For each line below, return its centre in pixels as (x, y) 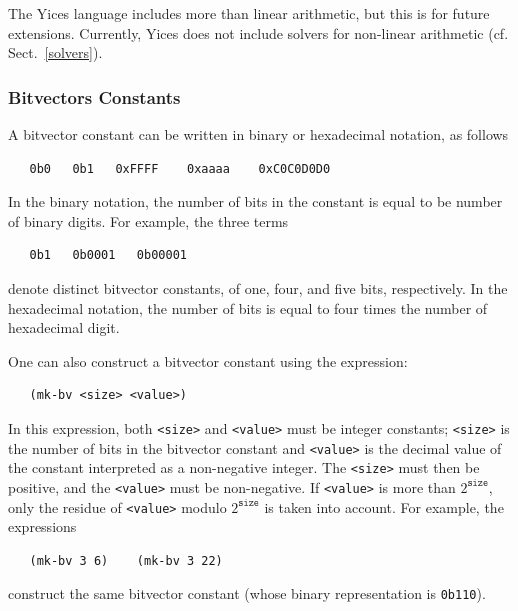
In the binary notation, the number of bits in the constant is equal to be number (255, 201)
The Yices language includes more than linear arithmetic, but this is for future (249, 13)
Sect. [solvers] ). (55, 52)
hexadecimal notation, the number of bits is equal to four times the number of (248, 307)
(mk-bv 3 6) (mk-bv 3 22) (126, 560)
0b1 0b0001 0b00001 (108, 255)
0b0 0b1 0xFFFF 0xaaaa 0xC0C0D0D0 (180, 168)
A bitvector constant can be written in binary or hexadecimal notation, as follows (258, 134)
